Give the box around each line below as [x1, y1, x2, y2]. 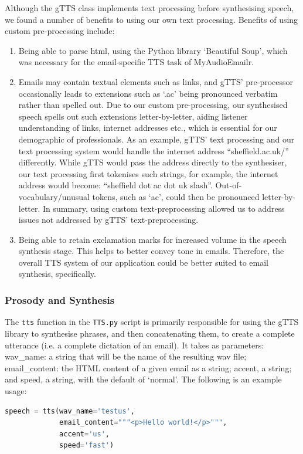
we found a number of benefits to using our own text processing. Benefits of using [5, 13, 298, 25]
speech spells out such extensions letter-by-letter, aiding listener [18, 110, 248, 122]
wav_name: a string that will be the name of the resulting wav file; [5, 350, 247, 362]
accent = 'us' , [59, 429, 110, 438]
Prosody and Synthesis [5, 292, 115, 307]
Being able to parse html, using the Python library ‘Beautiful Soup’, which [18, 44, 288, 56]
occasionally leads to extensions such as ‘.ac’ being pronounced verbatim [18, 87, 278, 99]
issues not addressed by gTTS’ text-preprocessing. [18, 214, 199, 226]
